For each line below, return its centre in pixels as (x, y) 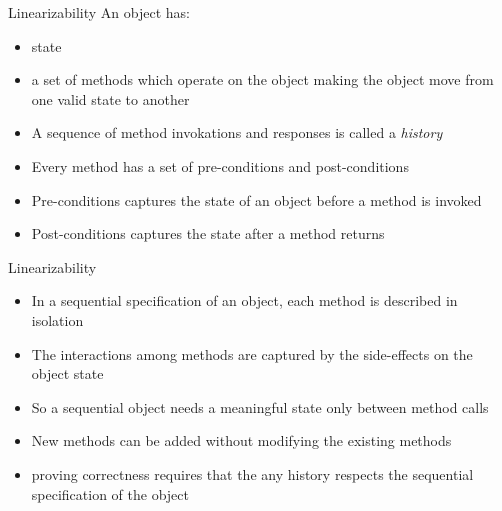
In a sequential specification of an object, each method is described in (244, 300)
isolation (57, 319)
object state (67, 373)
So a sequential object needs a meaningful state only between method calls (260, 406)
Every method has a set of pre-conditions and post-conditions (220, 165)
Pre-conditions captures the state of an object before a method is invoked (256, 199)
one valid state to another (110, 98)
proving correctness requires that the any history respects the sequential (252, 473)
